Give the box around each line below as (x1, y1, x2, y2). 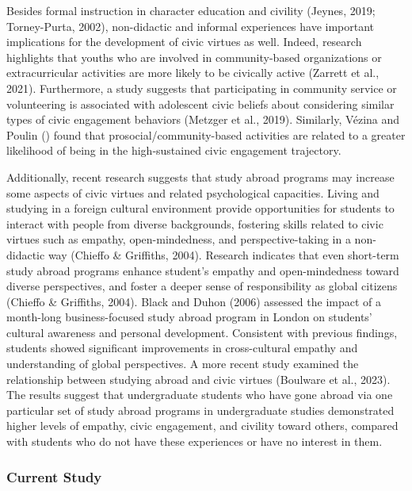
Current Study (6, 466, 102, 486)
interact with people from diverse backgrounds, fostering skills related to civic (6, 215, 383, 232)
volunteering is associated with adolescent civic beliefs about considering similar (6, 95, 395, 112)
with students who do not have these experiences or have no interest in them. (6, 433, 383, 450)
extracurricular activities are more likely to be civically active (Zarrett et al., (6, 64, 380, 81)
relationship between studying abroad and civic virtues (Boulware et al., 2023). (6, 370, 391, 387)
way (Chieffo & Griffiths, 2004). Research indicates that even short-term (48, 246, 399, 263)
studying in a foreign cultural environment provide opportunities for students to (6, 200, 395, 217)
